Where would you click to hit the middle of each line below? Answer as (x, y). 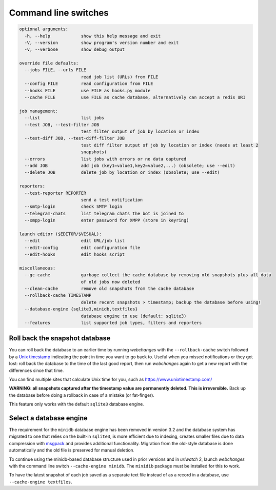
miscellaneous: (37, 268)
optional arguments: (44, 29)
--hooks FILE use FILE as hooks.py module (88, 91)
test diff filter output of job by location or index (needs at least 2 (169, 145)
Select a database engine (48, 418)
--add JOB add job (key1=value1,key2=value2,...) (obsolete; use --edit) (130, 165)
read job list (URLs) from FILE (119, 77)
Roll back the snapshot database (60, 338)
